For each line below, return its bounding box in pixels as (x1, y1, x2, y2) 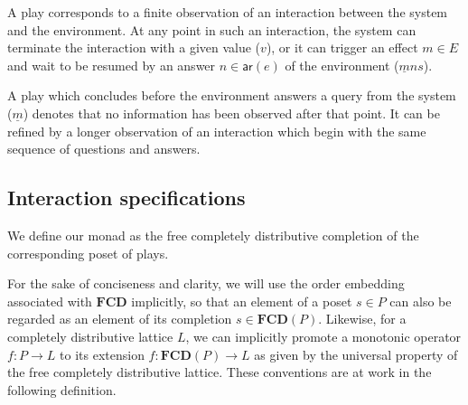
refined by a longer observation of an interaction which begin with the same (7, 121, 426, 140)
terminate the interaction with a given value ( (7, 38, 261, 57)
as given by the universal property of (254, 344, 458, 363)
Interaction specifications (7, 184, 246, 212)
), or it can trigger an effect (266, 38, 418, 57)
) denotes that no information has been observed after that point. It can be (23, 103, 440, 122)
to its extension (60, 344, 145, 363)
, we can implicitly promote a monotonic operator (185, 326, 462, 345)
